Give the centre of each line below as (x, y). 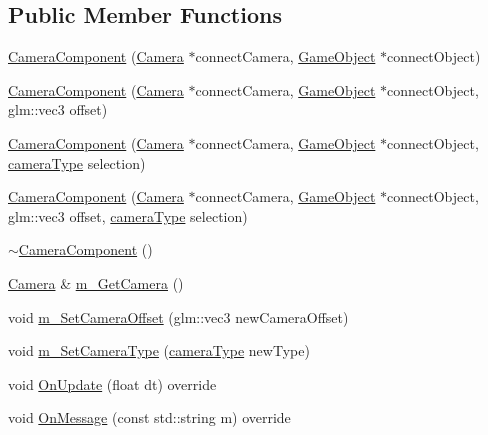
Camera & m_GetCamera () (96, 282)
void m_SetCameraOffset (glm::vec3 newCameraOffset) (178, 316)
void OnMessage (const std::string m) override (149, 417)
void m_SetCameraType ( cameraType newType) (159, 350)
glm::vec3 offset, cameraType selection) (128, 215)
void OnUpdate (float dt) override (112, 383)
